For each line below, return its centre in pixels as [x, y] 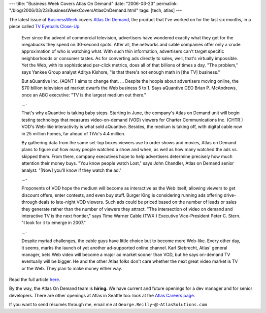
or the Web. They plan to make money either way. [72, 268]
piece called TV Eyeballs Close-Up [44, 27]
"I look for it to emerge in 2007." [54, 223]
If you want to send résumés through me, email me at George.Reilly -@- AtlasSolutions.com [108, 305]
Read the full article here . [35, 280]
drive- [230, 195]
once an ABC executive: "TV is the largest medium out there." [84, 95]
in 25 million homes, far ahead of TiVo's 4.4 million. [73, 133]
